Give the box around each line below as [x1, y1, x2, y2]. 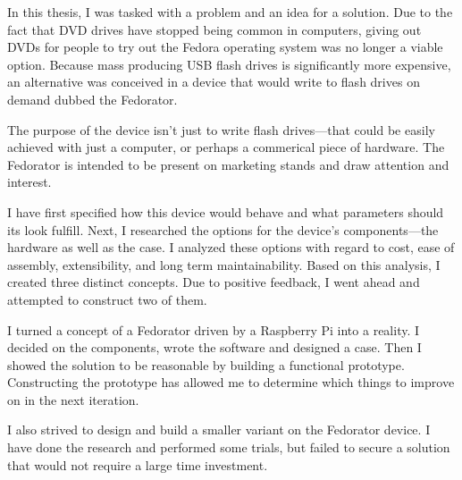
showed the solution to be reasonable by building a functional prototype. [7, 355, 405, 374]
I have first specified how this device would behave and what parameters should [7, 202, 444, 221]
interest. [7, 173, 52, 191]
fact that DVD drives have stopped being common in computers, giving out [7, 20, 422, 38]
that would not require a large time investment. [7, 455, 268, 474]
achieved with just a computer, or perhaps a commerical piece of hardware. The [7, 138, 445, 156]
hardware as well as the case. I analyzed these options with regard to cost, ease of [7, 238, 455, 257]
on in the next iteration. [7, 390, 139, 408]
